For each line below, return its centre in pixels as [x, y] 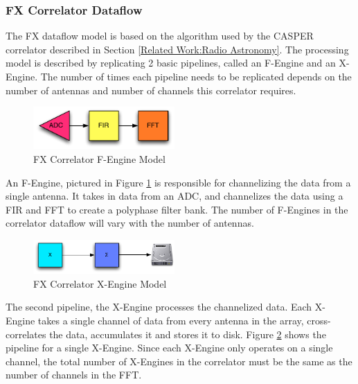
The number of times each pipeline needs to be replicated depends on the [196, 76]
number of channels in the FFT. [74, 375]
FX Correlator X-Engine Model [100, 283]
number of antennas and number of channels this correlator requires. [151, 90]
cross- [319, 320]
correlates [26, 334]
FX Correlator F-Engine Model [99, 158]
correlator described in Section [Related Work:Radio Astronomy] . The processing [177, 49]
